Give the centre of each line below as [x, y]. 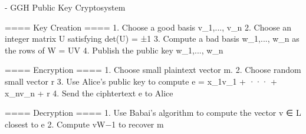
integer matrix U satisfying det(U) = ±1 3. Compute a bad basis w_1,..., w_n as [152, 38]
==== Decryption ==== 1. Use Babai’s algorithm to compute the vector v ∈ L [153, 113]
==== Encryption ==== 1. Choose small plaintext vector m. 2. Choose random [153, 70]
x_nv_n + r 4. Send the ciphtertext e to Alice [89, 93]
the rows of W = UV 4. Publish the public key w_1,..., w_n [114, 50]
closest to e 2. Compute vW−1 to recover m [84, 124]
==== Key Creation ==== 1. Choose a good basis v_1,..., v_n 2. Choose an [148, 27]
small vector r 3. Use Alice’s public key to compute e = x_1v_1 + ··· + [141, 81]
